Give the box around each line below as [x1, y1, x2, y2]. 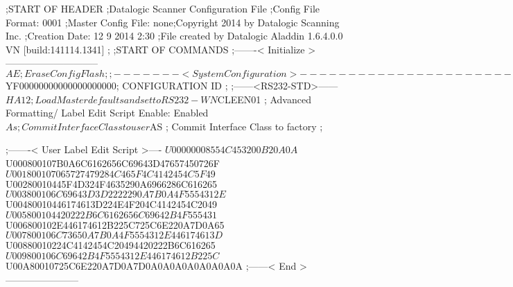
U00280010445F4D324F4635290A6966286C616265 [6, 176, 218, 191]
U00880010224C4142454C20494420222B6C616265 [6, 238, 216, 252]
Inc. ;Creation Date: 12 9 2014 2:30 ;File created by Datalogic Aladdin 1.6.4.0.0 [6, 28, 343, 43]
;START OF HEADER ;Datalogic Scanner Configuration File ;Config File [6, 1, 320, 15]
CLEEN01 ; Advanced [217, 92, 311, 106]
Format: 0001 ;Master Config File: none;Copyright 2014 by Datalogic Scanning [6, 15, 340, 29]
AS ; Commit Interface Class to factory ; [150, 119, 323, 133]
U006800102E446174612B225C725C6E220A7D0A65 [6, 217, 225, 232]
